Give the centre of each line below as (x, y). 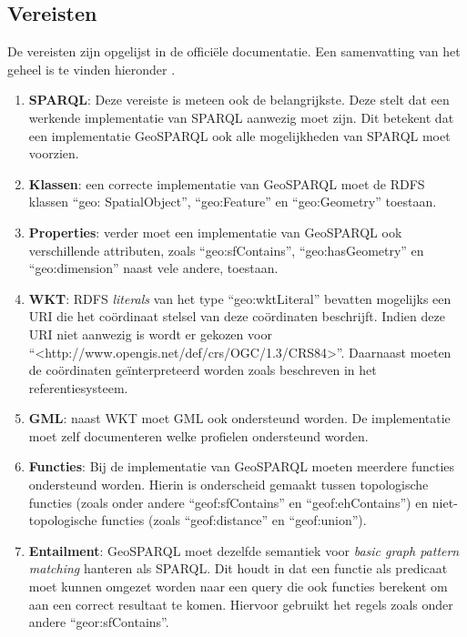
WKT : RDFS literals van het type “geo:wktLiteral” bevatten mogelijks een (240, 298)
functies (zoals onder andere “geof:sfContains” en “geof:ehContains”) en (228, 502)
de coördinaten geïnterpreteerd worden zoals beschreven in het (203, 370)
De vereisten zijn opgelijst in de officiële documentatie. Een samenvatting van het (234, 51)
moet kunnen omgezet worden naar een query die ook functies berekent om (238, 586)
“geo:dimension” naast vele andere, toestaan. (153, 268)
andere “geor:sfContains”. (99, 622)
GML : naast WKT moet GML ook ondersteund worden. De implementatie (239, 418)
